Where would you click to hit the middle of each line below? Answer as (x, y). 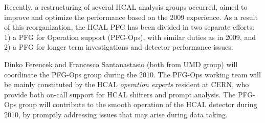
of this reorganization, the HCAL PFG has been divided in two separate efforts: (129, 27)
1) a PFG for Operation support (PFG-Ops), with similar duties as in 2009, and (130, 37)
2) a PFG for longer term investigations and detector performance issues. (119, 47)
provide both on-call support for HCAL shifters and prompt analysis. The (120, 94)
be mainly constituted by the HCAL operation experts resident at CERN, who (127, 84)
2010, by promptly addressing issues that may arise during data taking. (116, 114)
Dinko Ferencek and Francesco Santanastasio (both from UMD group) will (121, 64)
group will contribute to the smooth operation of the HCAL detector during (138, 104)
